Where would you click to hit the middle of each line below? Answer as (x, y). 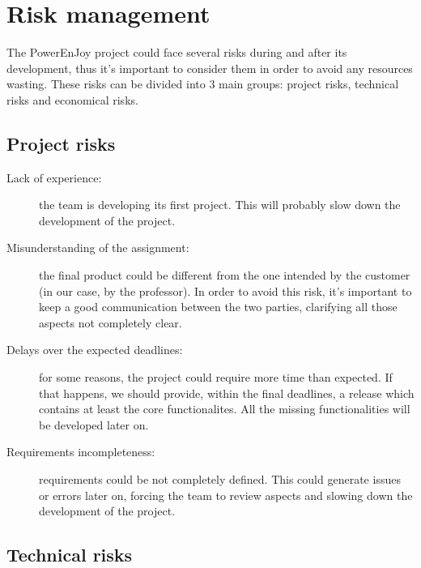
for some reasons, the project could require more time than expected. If (216, 377)
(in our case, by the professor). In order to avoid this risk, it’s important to (225, 290)
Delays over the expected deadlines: (95, 350)
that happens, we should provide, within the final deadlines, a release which (227, 393)
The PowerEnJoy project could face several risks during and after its (177, 52)
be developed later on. (94, 424)
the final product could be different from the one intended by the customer (225, 275)
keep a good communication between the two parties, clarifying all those (218, 307)
